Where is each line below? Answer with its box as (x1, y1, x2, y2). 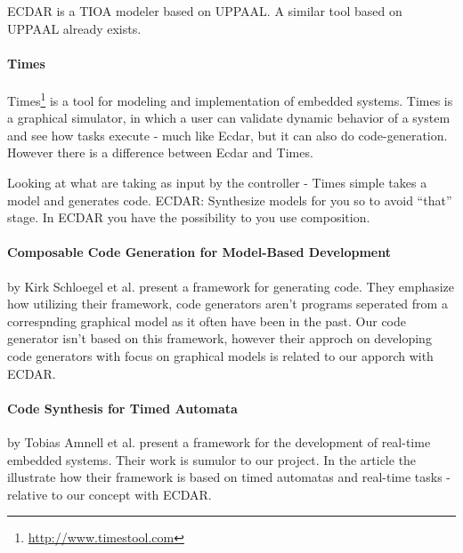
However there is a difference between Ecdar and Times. (7, 143, 313, 162)
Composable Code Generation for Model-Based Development (7, 243, 391, 261)
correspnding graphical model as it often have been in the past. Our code (7, 311, 407, 330)
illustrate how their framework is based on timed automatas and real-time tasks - (7, 468, 451, 486)
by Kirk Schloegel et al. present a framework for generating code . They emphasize (7, 276, 455, 295)
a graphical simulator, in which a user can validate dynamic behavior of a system (7, 108, 451, 127)
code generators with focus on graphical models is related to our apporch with (7, 346, 434, 365)
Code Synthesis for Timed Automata (7, 398, 238, 417)
